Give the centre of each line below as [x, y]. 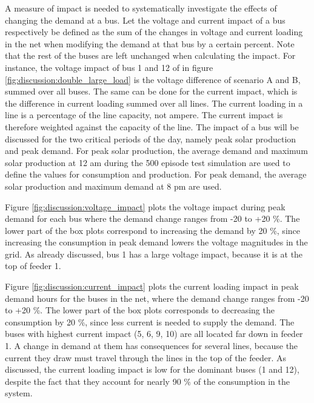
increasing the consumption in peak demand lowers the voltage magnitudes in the [156, 242]
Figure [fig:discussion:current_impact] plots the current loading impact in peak [152, 286]
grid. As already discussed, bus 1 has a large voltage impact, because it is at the [154, 254]
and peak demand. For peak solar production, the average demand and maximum [156, 151]
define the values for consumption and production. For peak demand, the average [156, 174]
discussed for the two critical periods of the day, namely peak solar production [151, 138]
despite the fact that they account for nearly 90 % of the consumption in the [148, 381]
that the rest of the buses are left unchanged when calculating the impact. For [150, 55]
